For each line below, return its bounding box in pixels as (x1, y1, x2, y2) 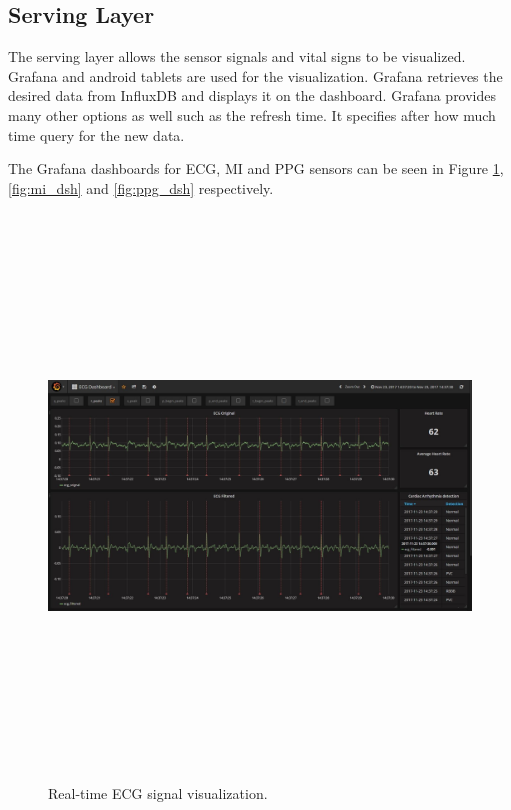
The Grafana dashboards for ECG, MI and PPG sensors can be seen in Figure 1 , (8, 158, 504, 179)
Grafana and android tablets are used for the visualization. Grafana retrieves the (8, 65, 503, 86)
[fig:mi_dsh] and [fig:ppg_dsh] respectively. (8, 177, 274, 198)
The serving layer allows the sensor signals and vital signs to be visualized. (8, 46, 466, 67)
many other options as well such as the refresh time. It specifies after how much (8, 104, 496, 125)
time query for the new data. (8, 124, 185, 145)
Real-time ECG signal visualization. (48, 782, 268, 803)
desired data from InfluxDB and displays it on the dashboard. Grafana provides (8, 85, 497, 106)
